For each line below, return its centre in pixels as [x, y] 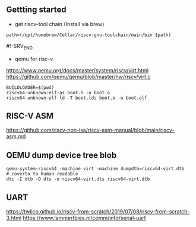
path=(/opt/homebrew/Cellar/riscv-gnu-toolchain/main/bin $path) [88, 35]
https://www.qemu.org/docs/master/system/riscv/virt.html [78, 70]
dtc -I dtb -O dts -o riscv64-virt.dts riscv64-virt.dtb [78, 179]
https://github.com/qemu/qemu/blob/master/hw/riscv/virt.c [78, 76]
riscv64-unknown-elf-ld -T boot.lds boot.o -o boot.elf [77, 98]
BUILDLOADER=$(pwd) [30, 87]
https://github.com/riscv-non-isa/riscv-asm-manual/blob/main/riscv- [90, 130]
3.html [14, 218]
